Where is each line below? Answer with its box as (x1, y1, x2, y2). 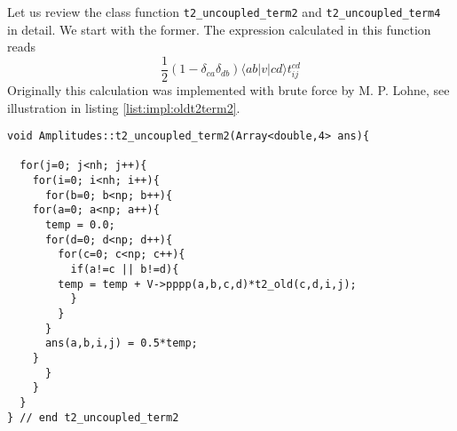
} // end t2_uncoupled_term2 (7, 411, 179, 424)
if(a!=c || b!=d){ (70, 263, 179, 275)
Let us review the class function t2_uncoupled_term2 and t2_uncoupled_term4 (7, 3, 441, 20)
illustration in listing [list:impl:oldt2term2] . (7, 98, 240, 116)
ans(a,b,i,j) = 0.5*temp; (44, 337, 198, 350)
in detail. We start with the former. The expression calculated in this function (7, 20, 431, 38)
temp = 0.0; (44, 219, 115, 232)
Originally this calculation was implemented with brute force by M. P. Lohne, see (7, 80, 450, 99)
